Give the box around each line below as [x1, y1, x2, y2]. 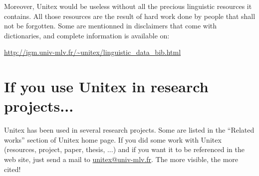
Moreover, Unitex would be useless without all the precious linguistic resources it [4, 1, 252, 11]
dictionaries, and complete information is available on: [4, 30, 170, 40]
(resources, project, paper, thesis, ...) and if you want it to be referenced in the [4, 144, 245, 155]
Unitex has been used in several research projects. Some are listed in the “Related [4, 125, 255, 135]
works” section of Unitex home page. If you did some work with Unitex [4, 134, 222, 145]
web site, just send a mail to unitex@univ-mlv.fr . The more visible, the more [4, 154, 239, 165]
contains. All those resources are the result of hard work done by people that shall [4, 10, 256, 21]
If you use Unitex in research [4, 76, 209, 97]
